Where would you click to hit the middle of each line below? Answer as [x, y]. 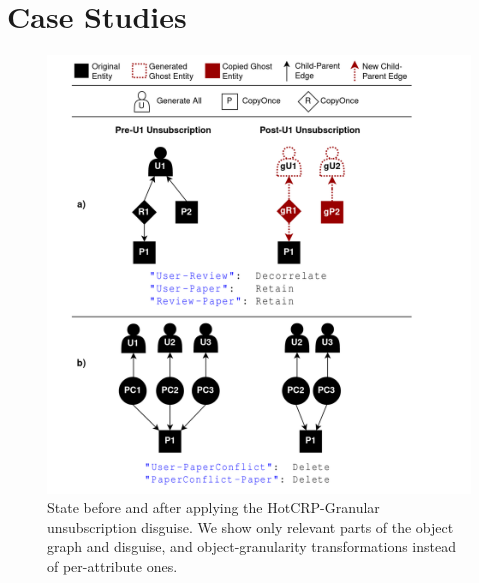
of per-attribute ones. [112, 566]
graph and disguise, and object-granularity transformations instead [251, 546]
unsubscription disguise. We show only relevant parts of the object [250, 526]
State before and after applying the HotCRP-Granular [213, 507]
